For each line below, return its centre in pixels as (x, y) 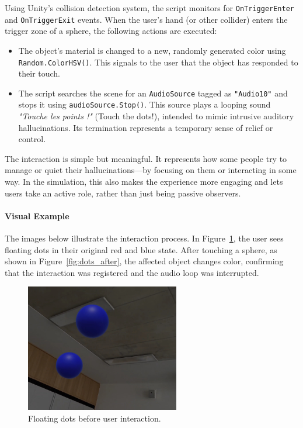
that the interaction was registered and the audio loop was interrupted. (132, 272)
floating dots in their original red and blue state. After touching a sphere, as (141, 249)
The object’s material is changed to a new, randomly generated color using (152, 50)
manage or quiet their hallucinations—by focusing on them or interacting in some (151, 170)
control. (32, 139)
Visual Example (37, 215)
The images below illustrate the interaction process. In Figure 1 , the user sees (144, 238)
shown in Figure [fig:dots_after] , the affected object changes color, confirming (144, 261)
